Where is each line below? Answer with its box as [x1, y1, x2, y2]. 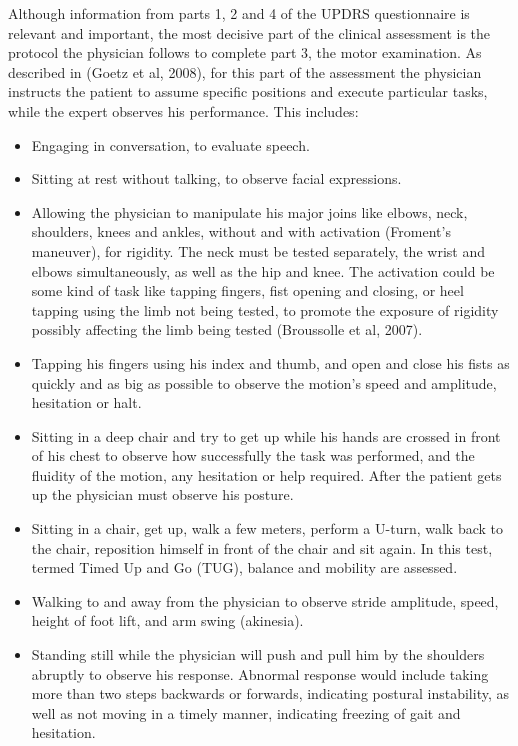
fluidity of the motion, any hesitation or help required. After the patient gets [31, 464, 502, 485]
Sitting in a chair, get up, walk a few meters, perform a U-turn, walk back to [31, 518, 504, 539]
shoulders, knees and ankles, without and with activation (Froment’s [31, 221, 451, 242]
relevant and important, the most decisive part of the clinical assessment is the [8, 22, 491, 43]
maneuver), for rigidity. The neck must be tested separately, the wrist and [31, 240, 485, 261]
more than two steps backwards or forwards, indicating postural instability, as [31, 683, 509, 704]
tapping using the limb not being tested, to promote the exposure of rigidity [31, 299, 499, 320]
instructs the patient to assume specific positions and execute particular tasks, [8, 81, 488, 102]
